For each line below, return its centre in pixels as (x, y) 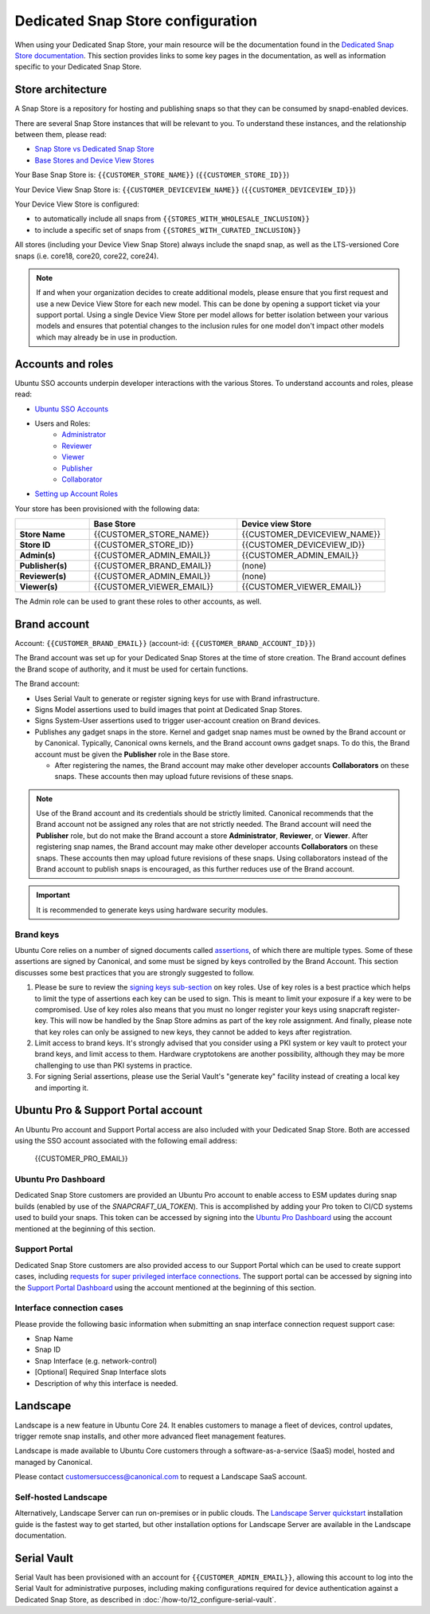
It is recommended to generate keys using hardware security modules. (152, 910)
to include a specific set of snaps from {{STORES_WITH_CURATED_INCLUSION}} (168, 230)
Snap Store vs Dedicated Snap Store (94, 149)
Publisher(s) (43, 566)
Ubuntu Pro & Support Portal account (109, 1110)
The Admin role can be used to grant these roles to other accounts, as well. (138, 601)
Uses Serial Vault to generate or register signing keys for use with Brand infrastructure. (177, 699)
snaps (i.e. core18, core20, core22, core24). (87, 256)
